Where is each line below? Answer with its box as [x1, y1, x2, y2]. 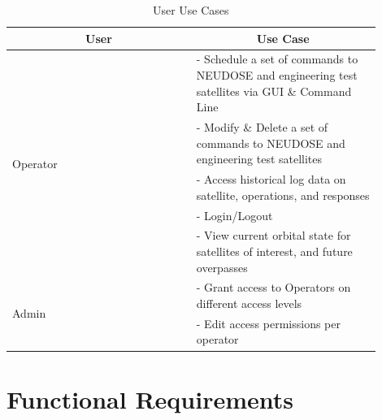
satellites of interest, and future [196, 242, 353, 259]
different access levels [196, 295, 302, 311]
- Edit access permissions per [196, 314, 341, 331]
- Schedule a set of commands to [196, 50, 358, 67]
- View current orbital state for [196, 227, 351, 244]
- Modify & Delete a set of [196, 119, 328, 136]
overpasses [196, 258, 248, 275]
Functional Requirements [7, 382, 293, 415]
